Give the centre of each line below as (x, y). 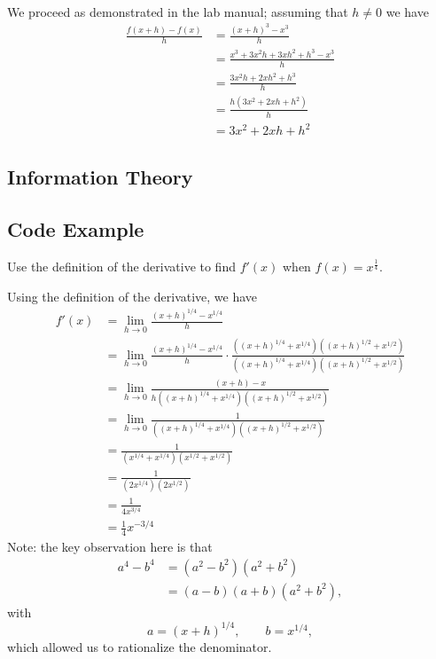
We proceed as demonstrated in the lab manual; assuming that (178, 11)
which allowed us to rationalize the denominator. (140, 646)
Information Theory (100, 177)
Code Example (76, 229)
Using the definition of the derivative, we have (132, 296)
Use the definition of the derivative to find (121, 267)
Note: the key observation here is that (110, 547)
